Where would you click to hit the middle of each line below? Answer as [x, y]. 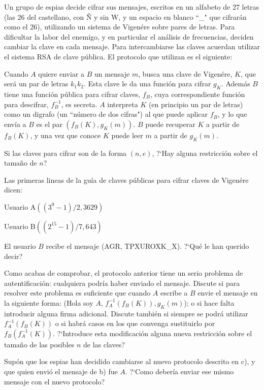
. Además [236, 84]
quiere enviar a [61, 73]
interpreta [123, 104]
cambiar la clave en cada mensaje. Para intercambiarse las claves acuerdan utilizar [132, 46]
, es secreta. [79, 104]
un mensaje [112, 73]
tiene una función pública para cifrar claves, [72, 94]
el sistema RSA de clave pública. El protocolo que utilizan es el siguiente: [118, 56]
